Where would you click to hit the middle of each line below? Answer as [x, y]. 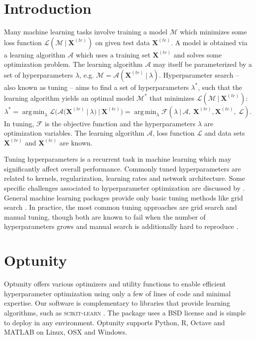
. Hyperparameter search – [199, 74]
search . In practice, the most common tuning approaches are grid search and [121, 207]
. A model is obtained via [209, 42]
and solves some [198, 54]
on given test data [123, 42]
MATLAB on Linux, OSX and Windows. [66, 332]
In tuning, [19, 123]
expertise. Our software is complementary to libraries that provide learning [117, 303]
